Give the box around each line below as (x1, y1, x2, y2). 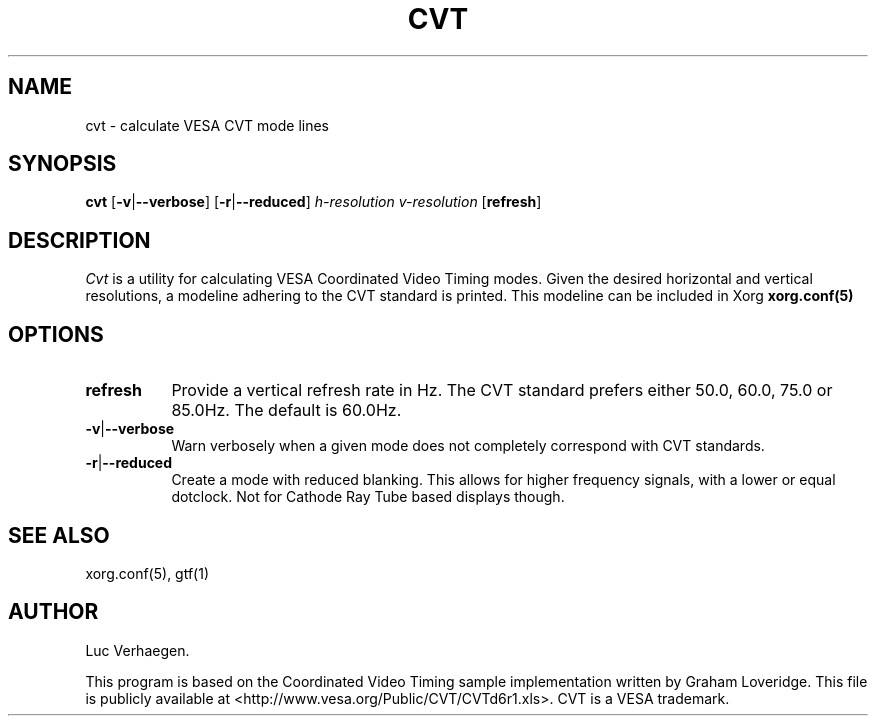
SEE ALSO (8, 522, 110, 548)
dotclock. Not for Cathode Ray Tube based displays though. (171, 488, 565, 506)
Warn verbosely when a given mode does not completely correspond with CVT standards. (171, 437, 765, 455)
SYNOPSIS (8, 151, 117, 177)
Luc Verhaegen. (85, 641, 190, 659)
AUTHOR (8, 599, 99, 625)
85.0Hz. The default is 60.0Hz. (171, 400, 402, 421)
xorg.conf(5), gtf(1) (85, 564, 210, 582)
